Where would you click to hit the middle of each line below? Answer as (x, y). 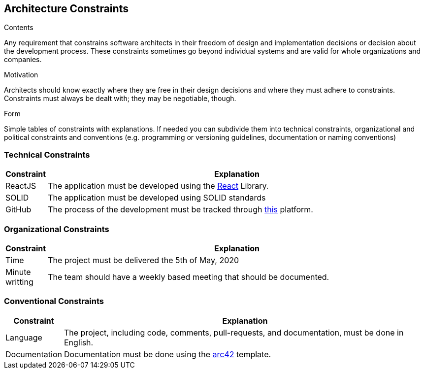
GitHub (18, 210)
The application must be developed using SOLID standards (157, 198)
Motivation (21, 75)
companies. (23, 60)
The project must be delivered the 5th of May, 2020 (144, 260)
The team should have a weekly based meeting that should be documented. (189, 277)
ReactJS (21, 186)
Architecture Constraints (66, 9)
